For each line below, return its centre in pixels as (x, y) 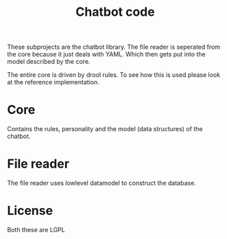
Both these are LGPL (36, 230)
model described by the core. (49, 62)
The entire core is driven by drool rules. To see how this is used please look (114, 75)
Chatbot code (115, 12)
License (30, 211)
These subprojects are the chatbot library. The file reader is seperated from (114, 47)
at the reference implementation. (53, 82)
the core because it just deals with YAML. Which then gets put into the (106, 54)
